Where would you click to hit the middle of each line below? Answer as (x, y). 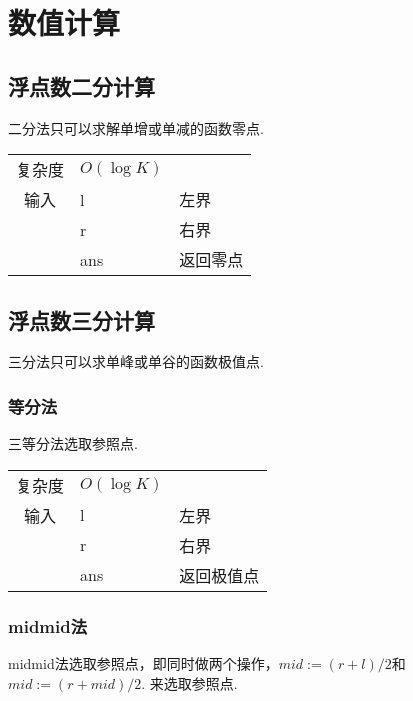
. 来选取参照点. (189, 682)
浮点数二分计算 (81, 85)
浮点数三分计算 (81, 319)
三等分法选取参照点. (73, 443)
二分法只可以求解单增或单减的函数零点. (136, 127)
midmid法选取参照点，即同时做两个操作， (143, 663)
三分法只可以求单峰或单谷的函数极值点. (136, 361)
